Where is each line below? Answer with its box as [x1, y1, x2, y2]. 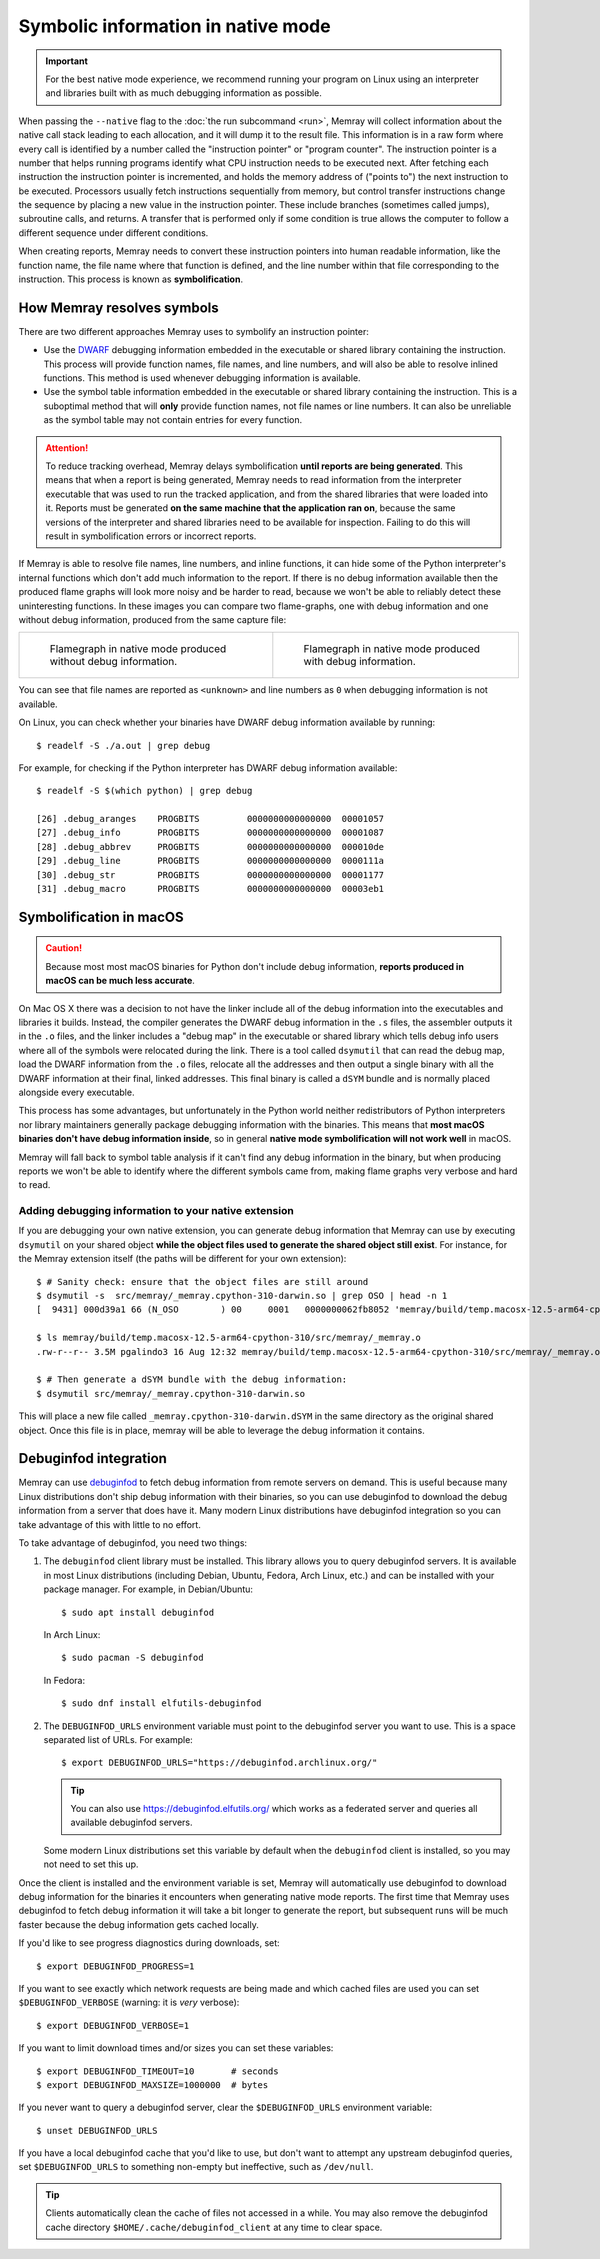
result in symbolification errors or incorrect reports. [45, 530, 257, 542]
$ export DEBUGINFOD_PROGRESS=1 [36, 1960, 195, 1972]
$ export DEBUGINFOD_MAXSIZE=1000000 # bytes [36, 2079, 269, 2090]
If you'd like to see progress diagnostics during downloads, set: [18, 1937, 280, 1949]
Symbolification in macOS [18, 908, 184, 925]
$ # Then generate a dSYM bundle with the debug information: [36, 1374, 348, 1385]
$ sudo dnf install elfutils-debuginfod [61, 1698, 262, 1709]
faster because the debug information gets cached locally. [18, 1918, 259, 1930]
